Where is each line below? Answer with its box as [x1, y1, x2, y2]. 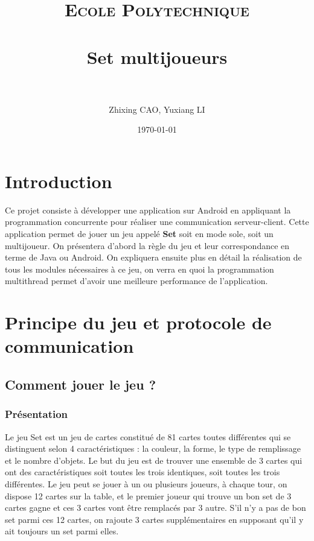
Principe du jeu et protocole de [5, 310, 272, 335]
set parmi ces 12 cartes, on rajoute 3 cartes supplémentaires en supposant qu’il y [5, 513, 304, 525]
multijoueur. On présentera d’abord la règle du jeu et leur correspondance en [5, 239, 290, 252]
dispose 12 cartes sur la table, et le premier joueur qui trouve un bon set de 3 [5, 489, 292, 502]
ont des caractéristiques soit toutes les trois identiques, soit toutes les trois [5, 466, 280, 478]
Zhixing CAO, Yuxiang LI [109, 103, 205, 115]
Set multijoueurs [86, 44, 228, 69]
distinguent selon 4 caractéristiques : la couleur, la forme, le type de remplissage [5, 442, 301, 455]
